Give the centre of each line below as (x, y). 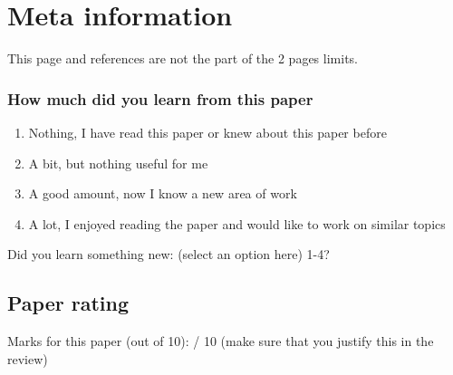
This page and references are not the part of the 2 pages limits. (183, 58)
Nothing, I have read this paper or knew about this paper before (207, 132)
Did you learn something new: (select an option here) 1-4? (169, 254)
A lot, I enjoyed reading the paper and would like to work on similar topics (237, 223)
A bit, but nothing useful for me (118, 163)
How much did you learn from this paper (160, 98)
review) (28, 358)
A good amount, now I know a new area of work (163, 193)
